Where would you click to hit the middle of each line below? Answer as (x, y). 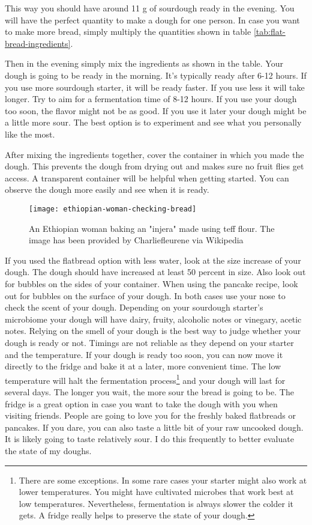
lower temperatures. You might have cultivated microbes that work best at (156, 492)
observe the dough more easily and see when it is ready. (107, 190)
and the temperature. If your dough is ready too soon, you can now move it (144, 354)
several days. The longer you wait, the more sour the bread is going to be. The (149, 391)
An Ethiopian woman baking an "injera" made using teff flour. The (152, 228)
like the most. (30, 134)
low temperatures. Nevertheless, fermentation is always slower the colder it (156, 503)
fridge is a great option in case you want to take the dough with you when (141, 403)
